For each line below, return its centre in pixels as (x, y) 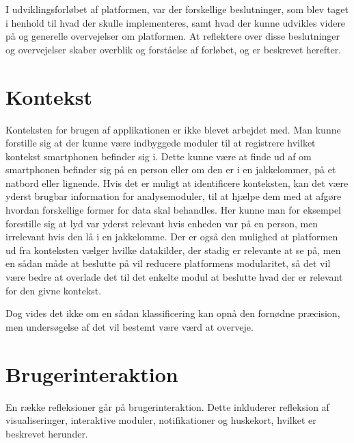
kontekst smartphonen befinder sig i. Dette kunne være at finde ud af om (159, 156)
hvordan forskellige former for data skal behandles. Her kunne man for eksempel (173, 210)
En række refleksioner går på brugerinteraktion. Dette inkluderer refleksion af (167, 406)
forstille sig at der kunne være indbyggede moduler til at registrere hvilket (161, 143)
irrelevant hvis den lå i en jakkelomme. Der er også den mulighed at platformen (172, 237)
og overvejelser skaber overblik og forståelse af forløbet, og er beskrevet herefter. (174, 49)
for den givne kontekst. (54, 290)
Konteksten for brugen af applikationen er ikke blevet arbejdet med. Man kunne (173, 129)
